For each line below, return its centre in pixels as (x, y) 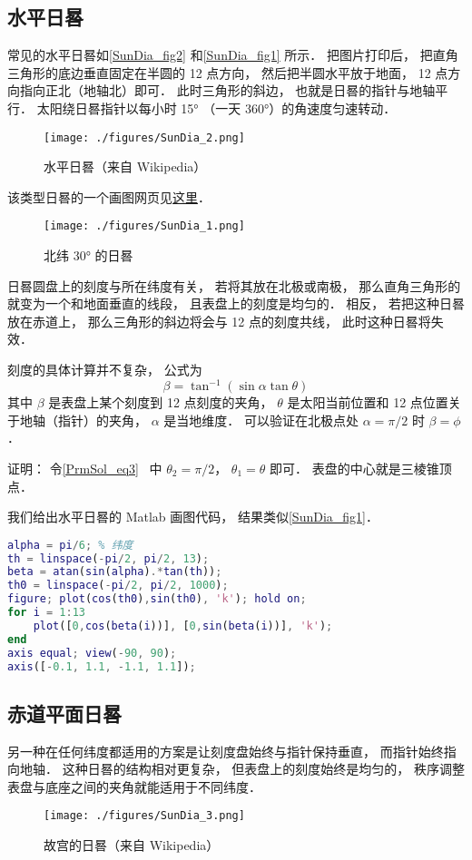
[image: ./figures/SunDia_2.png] (144, 137)
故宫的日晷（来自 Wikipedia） (132, 845)
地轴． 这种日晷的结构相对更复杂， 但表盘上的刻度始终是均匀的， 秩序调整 (242, 769)
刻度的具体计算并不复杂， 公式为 (105, 370)
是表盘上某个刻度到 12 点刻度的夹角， (161, 402)
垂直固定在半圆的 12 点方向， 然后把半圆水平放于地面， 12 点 (265, 72)
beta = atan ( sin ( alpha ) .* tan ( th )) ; (115, 572)
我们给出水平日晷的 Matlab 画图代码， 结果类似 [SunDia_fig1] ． (193, 517)
